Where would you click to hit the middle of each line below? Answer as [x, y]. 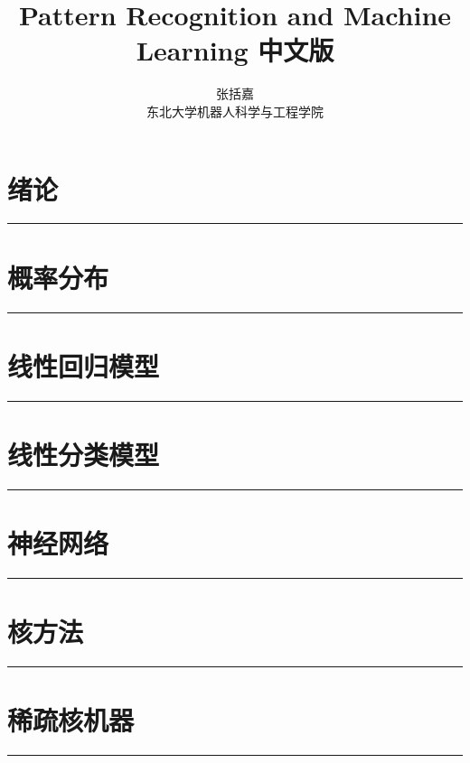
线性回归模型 [84, 365]
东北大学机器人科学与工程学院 [235, 111]
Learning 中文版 [235, 50]
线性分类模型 [84, 454]
